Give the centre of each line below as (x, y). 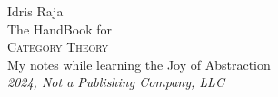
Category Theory (58, 47)
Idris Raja (35, 11)
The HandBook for (60, 29)
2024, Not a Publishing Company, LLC (116, 82)
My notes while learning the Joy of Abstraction (139, 64)
